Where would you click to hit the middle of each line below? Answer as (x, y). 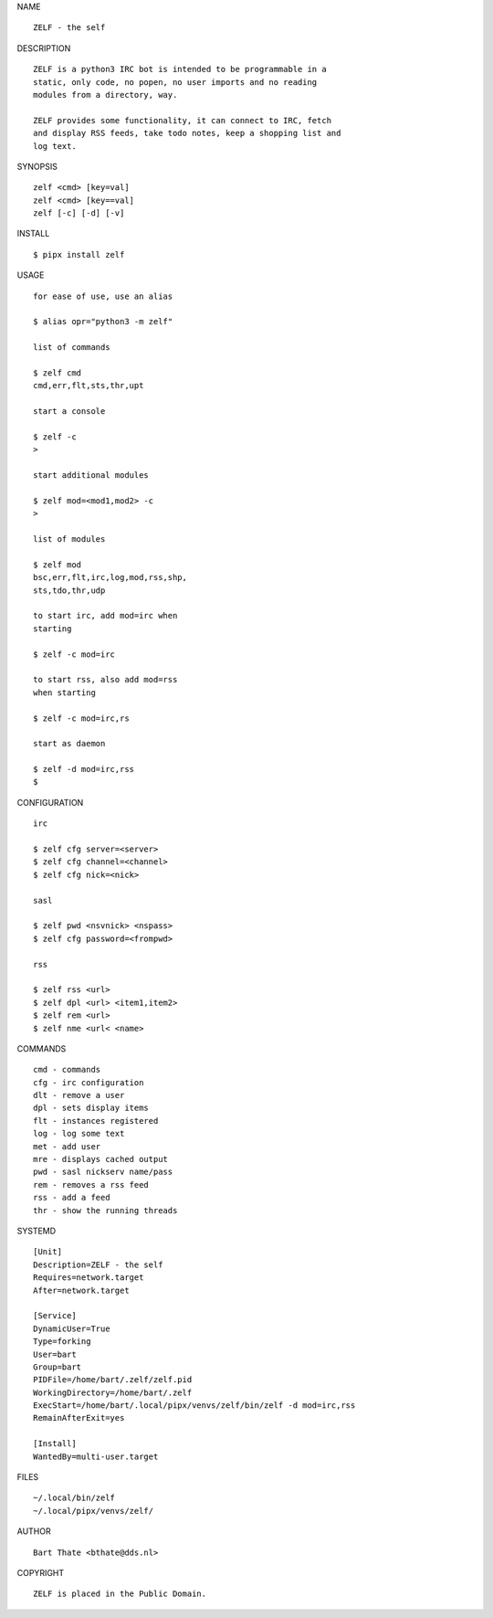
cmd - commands (67, 1070)
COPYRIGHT (41, 1572)
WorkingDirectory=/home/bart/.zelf (113, 1392)
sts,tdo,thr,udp (69, 590)
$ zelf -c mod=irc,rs (81, 718)
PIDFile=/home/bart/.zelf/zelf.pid (113, 1380)
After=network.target (81, 1290)
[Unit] (48, 1252)
